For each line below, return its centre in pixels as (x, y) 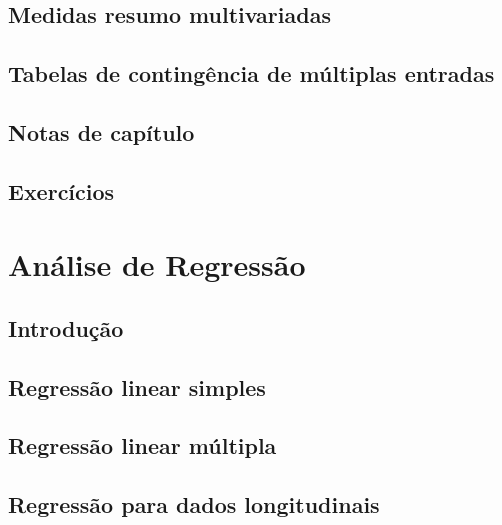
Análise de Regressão (157, 264)
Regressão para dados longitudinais (194, 504)
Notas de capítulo (101, 131)
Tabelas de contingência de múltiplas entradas (251, 73)
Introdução (66, 327)
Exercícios (61, 190)
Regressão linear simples (137, 386)
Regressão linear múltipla (142, 445)
